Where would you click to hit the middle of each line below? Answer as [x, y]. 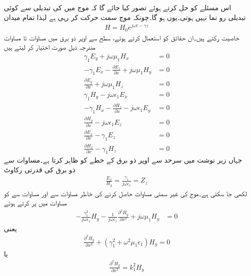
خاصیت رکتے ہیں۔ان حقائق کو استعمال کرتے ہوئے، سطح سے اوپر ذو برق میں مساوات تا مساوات [122, 37]
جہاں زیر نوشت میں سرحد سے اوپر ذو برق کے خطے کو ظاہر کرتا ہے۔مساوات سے [123, 160]
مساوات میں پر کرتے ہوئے [36, 203]
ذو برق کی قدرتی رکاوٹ [40, 169]
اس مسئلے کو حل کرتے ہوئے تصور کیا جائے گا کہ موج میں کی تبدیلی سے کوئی [118, 7]
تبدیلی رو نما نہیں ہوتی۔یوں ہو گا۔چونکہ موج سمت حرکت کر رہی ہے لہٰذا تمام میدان [125, 17]
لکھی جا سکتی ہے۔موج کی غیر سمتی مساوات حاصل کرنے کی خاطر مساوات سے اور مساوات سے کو [125, 193]
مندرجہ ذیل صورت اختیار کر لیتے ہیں [50, 47]
